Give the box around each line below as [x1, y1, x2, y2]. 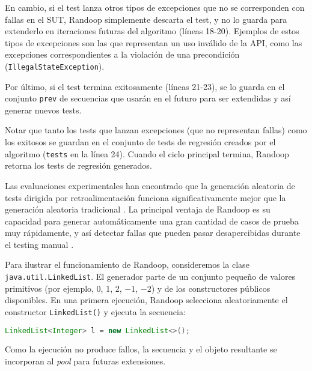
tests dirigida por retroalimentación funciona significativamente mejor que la [5, 191, 286, 204]
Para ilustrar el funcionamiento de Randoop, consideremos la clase [5, 258, 249, 271]
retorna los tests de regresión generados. [5, 159, 152, 172]
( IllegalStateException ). [5, 59, 105, 72]
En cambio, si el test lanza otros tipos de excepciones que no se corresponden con [5, 1, 305, 13]
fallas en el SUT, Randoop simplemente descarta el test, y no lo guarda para [5, 13, 287, 25]
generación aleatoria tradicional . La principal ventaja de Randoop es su [5, 203, 271, 216]
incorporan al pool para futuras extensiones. [5, 355, 166, 367]
